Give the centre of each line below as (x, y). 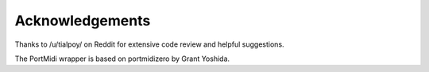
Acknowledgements (83, 21)
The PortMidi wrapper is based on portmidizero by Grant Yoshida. (122, 59)
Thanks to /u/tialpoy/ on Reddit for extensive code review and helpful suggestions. (150, 44)
